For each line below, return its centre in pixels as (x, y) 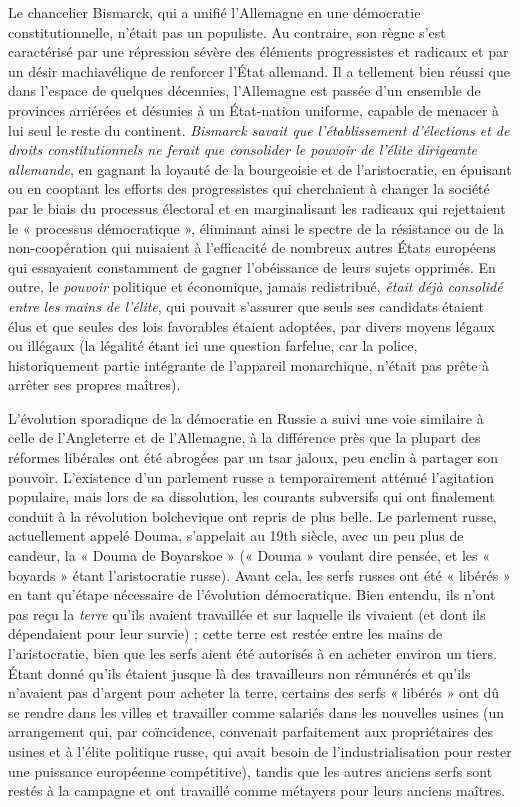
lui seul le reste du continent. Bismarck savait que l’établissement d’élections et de (259, 129)
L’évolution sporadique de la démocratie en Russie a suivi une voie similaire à (246, 417)
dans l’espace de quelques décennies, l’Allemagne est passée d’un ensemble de (244, 90)
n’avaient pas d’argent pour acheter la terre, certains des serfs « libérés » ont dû (254, 692)
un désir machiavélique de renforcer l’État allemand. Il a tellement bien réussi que (259, 70)
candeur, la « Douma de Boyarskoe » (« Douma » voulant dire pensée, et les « (249, 555)
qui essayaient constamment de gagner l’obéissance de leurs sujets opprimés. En (252, 266)
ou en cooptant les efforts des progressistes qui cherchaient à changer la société (249, 188)
